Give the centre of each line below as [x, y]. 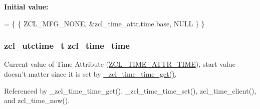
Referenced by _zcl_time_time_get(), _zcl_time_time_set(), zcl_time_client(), [130, 90]
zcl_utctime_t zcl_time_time [67, 46]
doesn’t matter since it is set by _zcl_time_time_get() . [90, 74]
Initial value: [26, 6]
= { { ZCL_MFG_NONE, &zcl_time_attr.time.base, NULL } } [104, 23]
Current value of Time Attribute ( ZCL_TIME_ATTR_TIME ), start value [120, 64]
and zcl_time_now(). [37, 100]
